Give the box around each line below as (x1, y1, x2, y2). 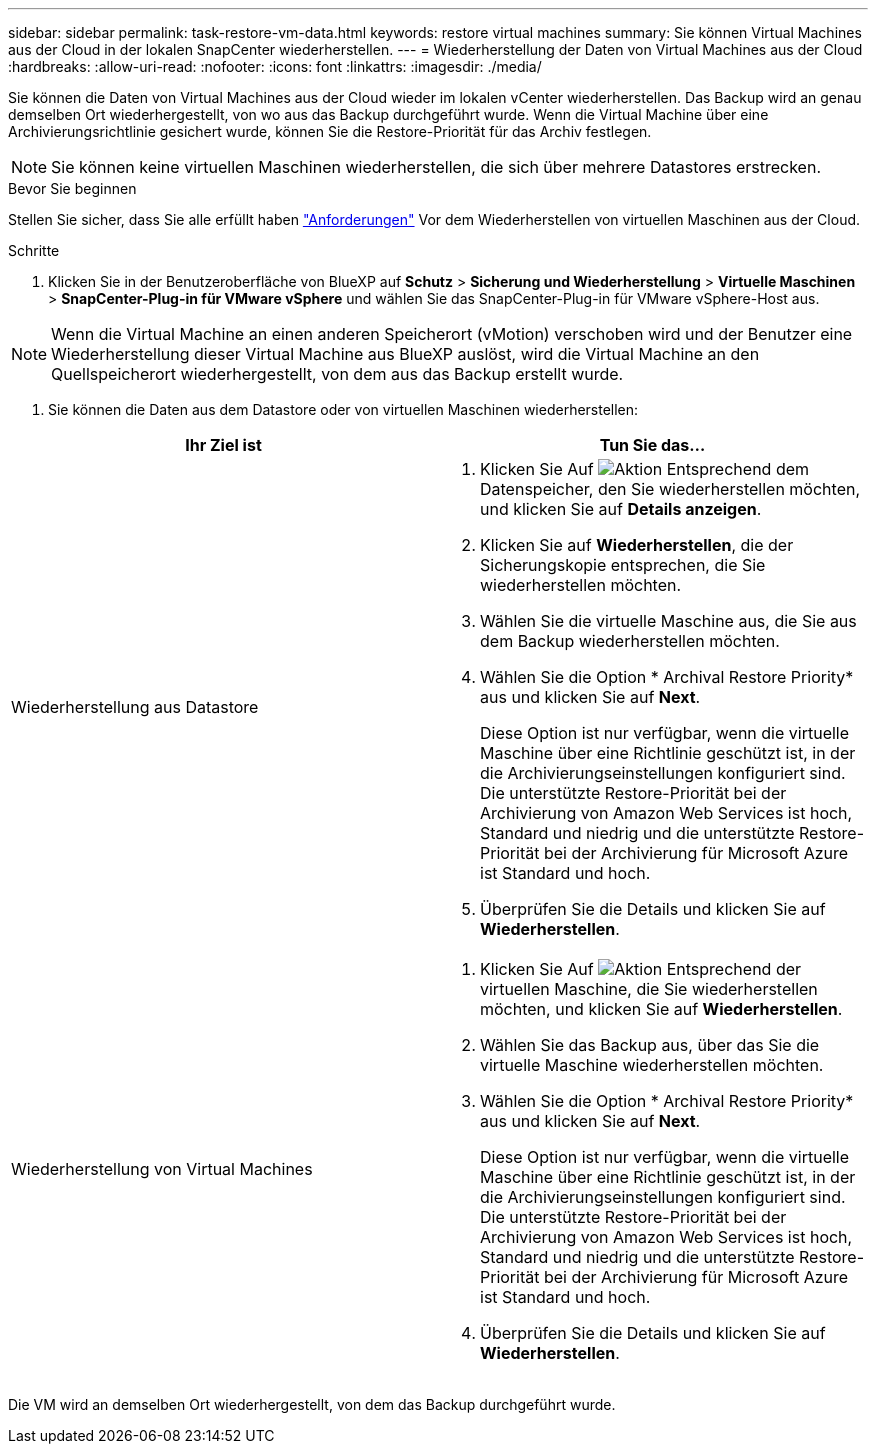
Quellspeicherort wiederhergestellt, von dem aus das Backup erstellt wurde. (51, 364, 624, 384)
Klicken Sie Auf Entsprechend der (480, 959, 802, 979)
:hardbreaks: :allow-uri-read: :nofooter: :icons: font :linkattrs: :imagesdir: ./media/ (8, 58, 542, 75)
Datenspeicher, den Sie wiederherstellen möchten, (480, 479, 861, 499)
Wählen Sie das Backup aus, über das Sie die (480, 1035, 820, 1055)
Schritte (8, 242, 60, 259)
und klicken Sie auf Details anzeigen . (480, 499, 762, 519)
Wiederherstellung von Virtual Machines (11, 1159, 313, 1179)
